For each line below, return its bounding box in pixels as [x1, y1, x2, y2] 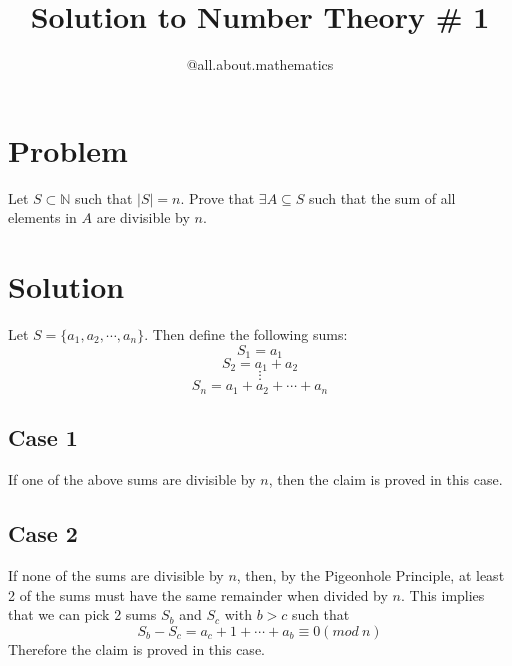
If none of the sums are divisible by [8, 564, 224, 585]
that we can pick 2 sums [8, 604, 157, 625]
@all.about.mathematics [186, 54, 334, 75]
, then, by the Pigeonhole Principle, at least [236, 564, 505, 585]
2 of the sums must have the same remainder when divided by [8, 584, 388, 605]
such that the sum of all [309, 187, 456, 208]
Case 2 [8, 518, 78, 549]
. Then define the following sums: [144, 323, 348, 344]
